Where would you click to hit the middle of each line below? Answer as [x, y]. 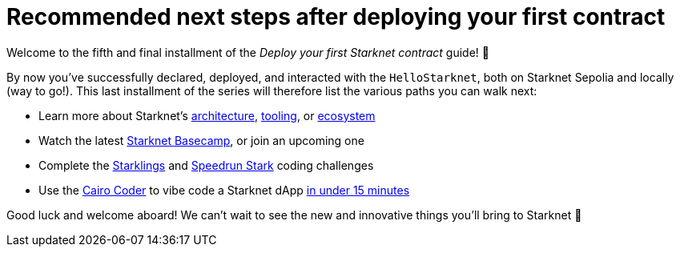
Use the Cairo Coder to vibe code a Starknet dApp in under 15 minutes [224, 190]
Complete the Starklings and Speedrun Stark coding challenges [206, 165]
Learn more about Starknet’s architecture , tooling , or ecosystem [207, 115]
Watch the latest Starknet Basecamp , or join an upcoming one [201, 140]
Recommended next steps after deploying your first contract [336, 17]
